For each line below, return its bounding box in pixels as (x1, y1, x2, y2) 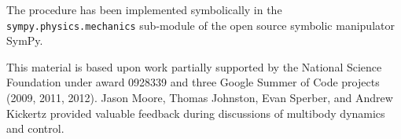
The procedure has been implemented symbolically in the (6, 2, 282, 17)
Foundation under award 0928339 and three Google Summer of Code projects (6, 74, 380, 90)
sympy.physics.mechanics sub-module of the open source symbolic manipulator (6, 16, 395, 33)
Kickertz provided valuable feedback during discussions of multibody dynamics (6, 104, 385, 121)
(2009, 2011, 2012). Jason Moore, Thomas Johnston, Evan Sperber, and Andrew (6, 90, 393, 106)
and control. (6, 120, 64, 137)
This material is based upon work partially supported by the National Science (6, 58, 382, 75)
